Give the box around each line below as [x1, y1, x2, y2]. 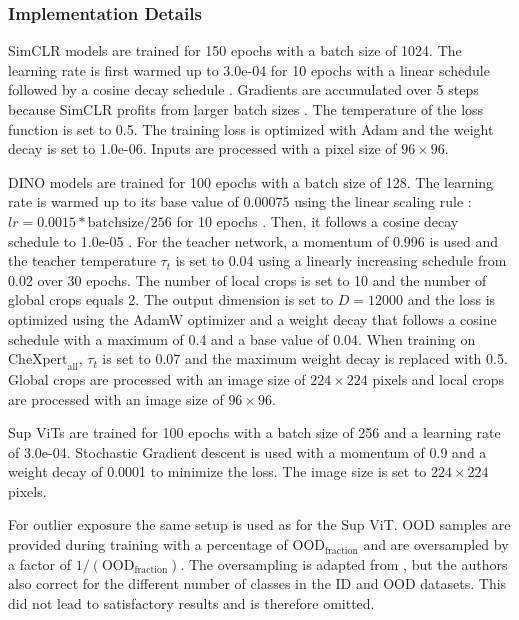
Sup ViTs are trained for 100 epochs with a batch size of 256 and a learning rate [8, 422, 501, 443]
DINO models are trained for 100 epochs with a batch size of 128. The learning [8, 171, 494, 192]
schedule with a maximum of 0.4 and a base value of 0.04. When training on [8, 328, 476, 349]
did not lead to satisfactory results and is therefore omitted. [8, 592, 375, 613]
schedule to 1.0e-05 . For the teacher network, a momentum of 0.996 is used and [8, 230, 499, 251]
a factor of [8, 553, 72, 574]
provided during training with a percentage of [8, 534, 288, 555]
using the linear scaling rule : [294, 191, 472, 212]
